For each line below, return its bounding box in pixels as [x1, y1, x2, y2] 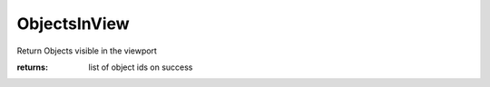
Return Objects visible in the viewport [16, 45, 158, 56]
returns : [16, 62, 49, 72]
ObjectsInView [16, 14, 131, 34]
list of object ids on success [88, 62, 193, 72]
